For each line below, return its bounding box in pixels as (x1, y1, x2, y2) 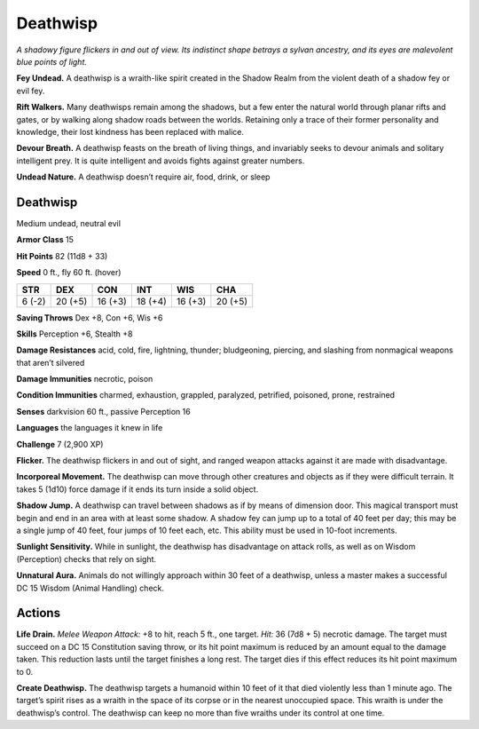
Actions (16, 606, 61, 621)
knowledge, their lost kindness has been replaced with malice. (16, 126, 244, 137)
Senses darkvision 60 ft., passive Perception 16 (16, 406, 191, 416)
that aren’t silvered (16, 357, 85, 368)
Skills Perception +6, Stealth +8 (16, 329, 133, 339)
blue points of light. (16, 56, 88, 67)
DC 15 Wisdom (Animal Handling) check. (16, 582, 164, 593)
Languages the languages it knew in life (16, 423, 163, 433)
